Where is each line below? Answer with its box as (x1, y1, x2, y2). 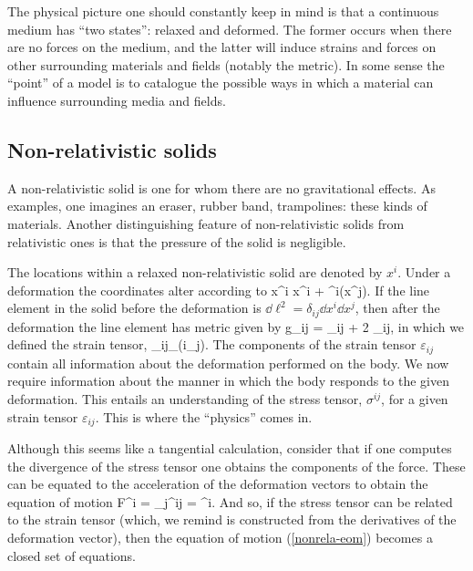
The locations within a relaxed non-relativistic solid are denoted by (7, 263, 383, 282)
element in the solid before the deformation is (7, 298, 262, 317)
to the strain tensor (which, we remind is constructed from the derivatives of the (7, 510, 457, 529)
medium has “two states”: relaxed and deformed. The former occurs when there (7, 19, 452, 38)
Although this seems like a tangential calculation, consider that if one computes (7, 439, 452, 458)
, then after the (355, 298, 440, 317)
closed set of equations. (7, 545, 136, 565)
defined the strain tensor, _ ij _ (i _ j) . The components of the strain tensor (7, 335, 416, 354)
